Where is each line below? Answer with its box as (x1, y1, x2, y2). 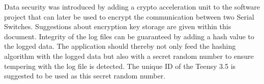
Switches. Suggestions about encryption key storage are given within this (4, 21, 231, 32)
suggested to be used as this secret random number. (4, 70, 166, 81)
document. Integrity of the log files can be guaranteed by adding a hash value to (4, 31, 254, 41)
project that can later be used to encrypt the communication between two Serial (4, 11, 254, 22)
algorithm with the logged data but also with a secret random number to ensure (4, 50, 254, 61)
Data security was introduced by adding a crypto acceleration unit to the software (4, 2, 260, 12)
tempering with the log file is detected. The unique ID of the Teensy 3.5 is (4, 60, 236, 71)
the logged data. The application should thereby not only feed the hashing (4, 41, 236, 51)
